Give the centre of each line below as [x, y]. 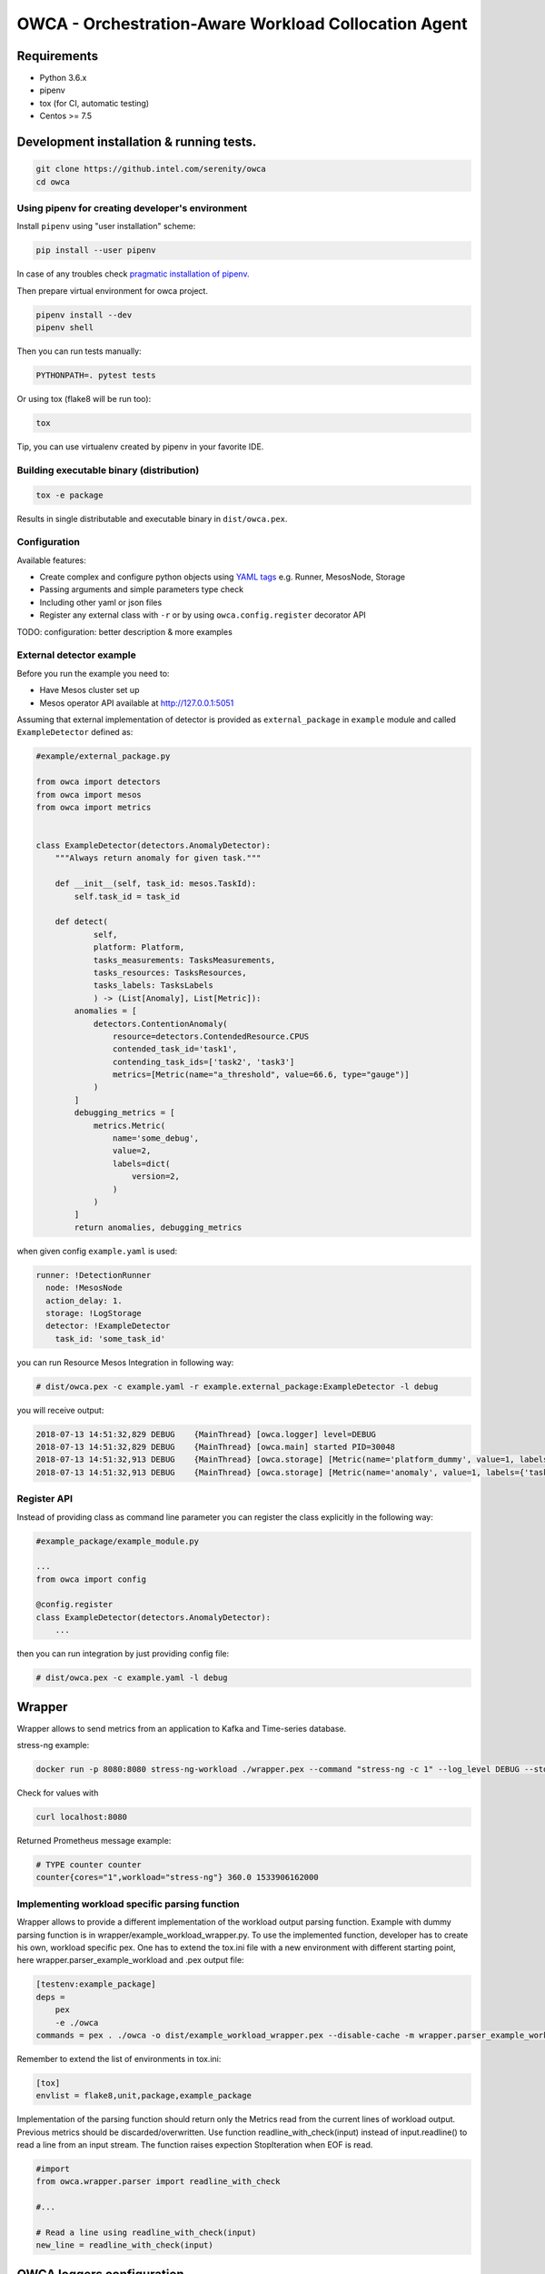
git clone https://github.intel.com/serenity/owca [151, 169]
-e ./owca [77, 2022]
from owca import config [91, 1579]
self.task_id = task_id [127, 896]
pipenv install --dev [84, 315]
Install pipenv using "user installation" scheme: [106, 226]
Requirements [58, 56]
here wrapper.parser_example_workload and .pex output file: [130, 1960]
